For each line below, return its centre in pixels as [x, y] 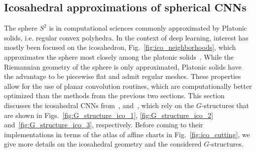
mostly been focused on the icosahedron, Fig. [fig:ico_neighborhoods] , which [120, 47]
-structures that [225, 105]
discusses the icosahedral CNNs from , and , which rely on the [99, 105]
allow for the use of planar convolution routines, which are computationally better [128, 86]
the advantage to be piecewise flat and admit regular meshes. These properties [123, 76]
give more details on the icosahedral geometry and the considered [103, 144]
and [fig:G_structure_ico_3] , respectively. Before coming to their [104, 125]
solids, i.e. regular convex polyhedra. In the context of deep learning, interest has [126, 37]
